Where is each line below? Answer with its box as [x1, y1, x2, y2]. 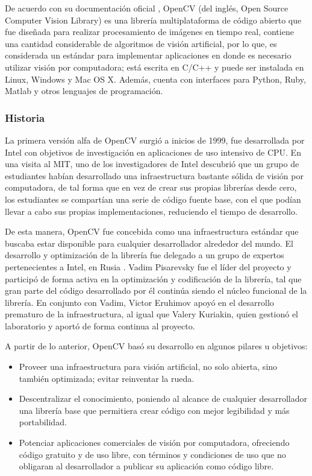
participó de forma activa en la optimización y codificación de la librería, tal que [5, 272, 302, 285]
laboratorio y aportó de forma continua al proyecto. [5, 319, 195, 332]
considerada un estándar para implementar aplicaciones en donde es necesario [5, 49, 292, 62]
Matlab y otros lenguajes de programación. [5, 84, 163, 97]
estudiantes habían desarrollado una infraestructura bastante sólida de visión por [5, 169, 304, 182]
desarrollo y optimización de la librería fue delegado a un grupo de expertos [5, 249, 284, 261]
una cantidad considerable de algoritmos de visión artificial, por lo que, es [5, 37, 277, 49]
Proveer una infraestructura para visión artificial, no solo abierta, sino [19, 360, 278, 373]
